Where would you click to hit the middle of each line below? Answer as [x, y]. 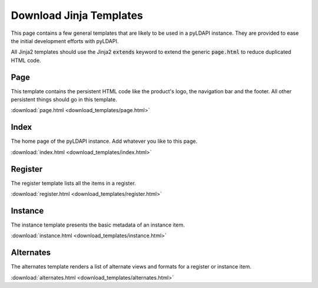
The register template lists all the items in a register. [74, 183]
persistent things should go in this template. [64, 100]
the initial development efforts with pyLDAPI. [65, 41]
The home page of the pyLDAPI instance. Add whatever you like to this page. [104, 141]
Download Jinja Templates [77, 15]
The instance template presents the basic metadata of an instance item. [98, 225]
